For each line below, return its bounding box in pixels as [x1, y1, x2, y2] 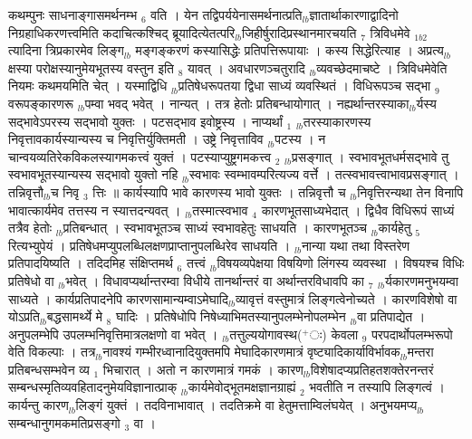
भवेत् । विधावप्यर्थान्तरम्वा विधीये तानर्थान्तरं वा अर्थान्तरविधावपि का [65, 271, 364, 290]
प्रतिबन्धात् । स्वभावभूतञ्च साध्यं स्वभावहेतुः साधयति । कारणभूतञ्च [63, 218, 367, 237]
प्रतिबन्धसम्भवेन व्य [8, 359, 90, 378]
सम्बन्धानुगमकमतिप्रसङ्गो [8, 413, 120, 432]
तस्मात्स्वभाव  [192, 200, 253, 219]
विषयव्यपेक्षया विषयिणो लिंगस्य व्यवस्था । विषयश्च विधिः [217, 253, 465, 272]
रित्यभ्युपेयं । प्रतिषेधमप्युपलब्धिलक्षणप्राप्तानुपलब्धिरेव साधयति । [8, 235, 291, 254]
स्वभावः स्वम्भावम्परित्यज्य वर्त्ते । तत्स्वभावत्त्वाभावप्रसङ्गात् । [188, 165, 459, 184]
